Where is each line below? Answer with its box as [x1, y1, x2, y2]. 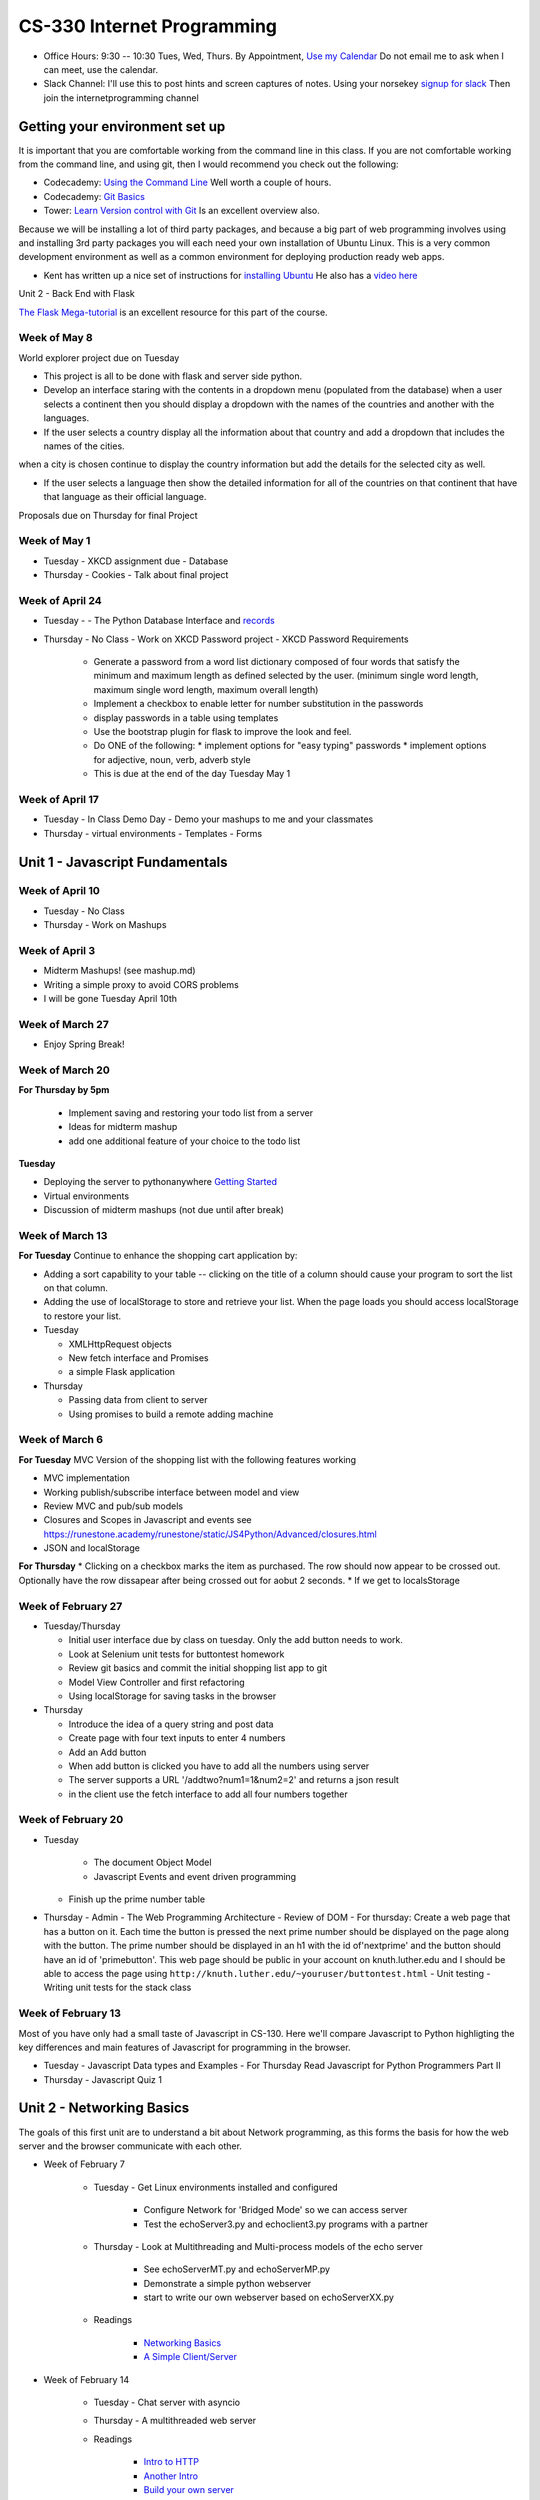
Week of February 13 [18, 2006, 122, 2020]
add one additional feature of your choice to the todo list [68, 1135, 301, 1147]
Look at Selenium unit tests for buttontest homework [68, 1648, 285, 1660]
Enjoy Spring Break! [43, 1038, 125, 1050]
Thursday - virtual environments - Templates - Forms [43, 827, 263, 839]
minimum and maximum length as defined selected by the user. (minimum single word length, [93, 670, 479, 682]
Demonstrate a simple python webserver [143, 2277, 312, 2289]
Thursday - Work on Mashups [43, 919, 167, 931]
